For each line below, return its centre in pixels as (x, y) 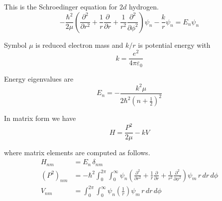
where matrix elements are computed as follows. (77, 152)
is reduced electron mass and (79, 45)
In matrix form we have (40, 118)
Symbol (15, 45)
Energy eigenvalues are (39, 78)
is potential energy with (174, 45)
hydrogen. (144, 6)
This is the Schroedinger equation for (61, 6)
